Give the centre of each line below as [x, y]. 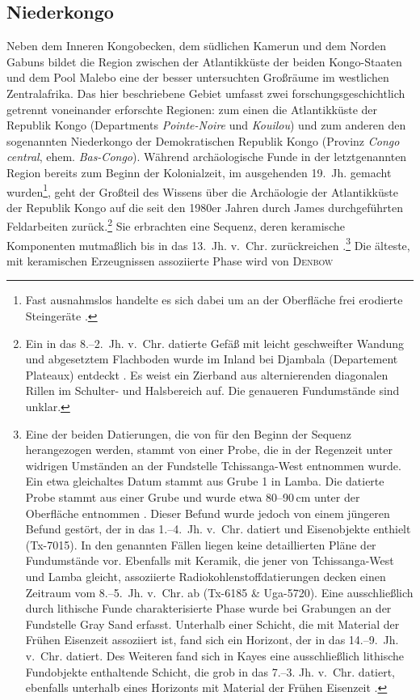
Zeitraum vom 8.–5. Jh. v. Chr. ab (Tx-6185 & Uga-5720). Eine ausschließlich [219, 592]
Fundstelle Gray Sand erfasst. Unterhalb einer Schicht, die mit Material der [212, 624]
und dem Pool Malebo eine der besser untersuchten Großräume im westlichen [198, 77]
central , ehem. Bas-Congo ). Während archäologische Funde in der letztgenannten [207, 157]
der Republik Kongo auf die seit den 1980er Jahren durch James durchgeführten [205, 207]
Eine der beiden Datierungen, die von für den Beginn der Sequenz [189, 433]
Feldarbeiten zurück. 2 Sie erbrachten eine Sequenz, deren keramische [176, 225]
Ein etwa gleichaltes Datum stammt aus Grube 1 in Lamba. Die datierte [205, 481]
